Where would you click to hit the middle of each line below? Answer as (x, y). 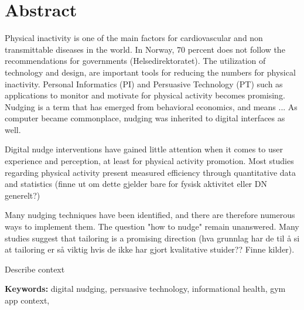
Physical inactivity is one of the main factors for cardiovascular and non (134, 38)
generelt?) (23, 195)
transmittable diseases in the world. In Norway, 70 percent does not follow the (145, 49)
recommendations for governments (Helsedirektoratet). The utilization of (135, 61)
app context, (27, 300)
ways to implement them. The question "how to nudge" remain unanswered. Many (152, 226)
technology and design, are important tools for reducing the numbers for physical (150, 72)
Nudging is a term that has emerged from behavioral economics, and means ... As (151, 106)
